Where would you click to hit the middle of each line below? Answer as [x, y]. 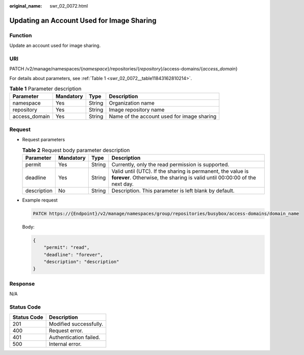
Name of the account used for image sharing [163, 116]
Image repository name [137, 110]
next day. [122, 184]
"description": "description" [81, 262]
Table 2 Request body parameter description [76, 150]
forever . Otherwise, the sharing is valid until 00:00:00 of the [184, 177]
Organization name [132, 103]
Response [22, 284]
